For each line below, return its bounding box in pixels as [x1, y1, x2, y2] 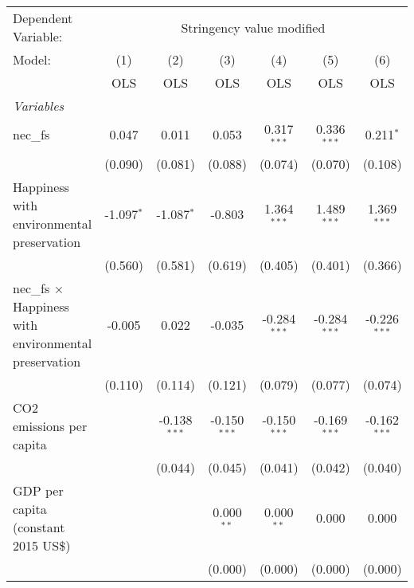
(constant [13, 517, 65, 536]
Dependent [13, 9, 73, 27]
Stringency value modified [181, 18, 326, 37]
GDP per [13, 480, 64, 500]
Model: [13, 50, 52, 69]
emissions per [13, 416, 88, 435]
